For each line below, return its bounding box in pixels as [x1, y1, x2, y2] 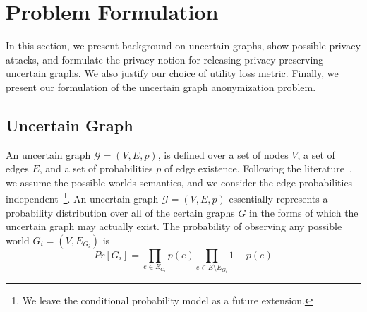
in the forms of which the [249, 205, 359, 220]
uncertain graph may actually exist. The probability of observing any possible [6, 219, 342, 234]
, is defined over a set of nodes [157, 147, 289, 162]
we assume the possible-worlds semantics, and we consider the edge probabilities [6, 174, 353, 189]
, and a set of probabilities [39, 161, 153, 176]
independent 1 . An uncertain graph [6, 189, 159, 206]
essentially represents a [229, 191, 328, 206]
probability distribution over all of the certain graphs [6, 205, 235, 220]
